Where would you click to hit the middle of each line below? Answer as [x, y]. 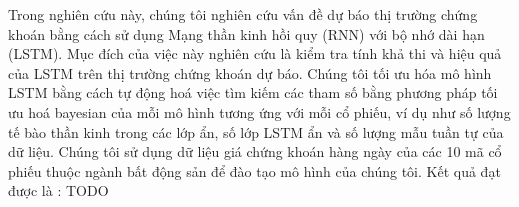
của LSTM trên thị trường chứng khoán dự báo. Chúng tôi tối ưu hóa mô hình [250, 72]
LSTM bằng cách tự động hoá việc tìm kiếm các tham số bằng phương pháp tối [253, 92]
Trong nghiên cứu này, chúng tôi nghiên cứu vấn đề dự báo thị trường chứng [243, 14]
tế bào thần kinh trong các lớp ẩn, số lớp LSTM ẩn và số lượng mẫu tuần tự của [256, 131]
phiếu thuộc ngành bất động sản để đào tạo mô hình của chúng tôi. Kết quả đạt [254, 170]
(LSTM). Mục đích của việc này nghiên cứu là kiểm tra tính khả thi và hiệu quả [255, 53]
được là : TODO [58, 190]
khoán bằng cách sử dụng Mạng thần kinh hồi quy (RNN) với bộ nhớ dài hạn [246, 33]
